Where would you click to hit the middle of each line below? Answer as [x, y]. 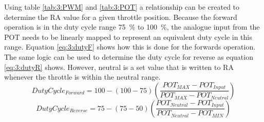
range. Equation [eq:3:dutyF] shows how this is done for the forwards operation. [130, 47]
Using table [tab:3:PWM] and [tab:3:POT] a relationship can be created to [122, 7]
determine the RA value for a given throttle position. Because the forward [121, 17]
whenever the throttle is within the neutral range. [82, 77]
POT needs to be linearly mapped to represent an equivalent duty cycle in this [128, 36]
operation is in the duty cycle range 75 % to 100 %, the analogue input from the [132, 27]
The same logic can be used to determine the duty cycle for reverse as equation [129, 56]
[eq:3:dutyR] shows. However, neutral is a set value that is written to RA [119, 67]
